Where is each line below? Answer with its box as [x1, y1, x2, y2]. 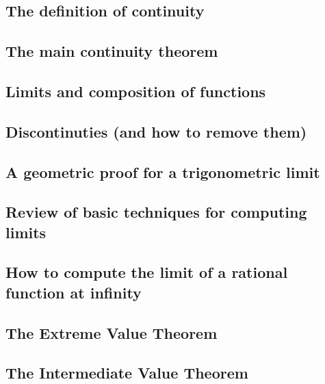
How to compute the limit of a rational [5, 261, 288, 283]
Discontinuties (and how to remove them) [5, 120, 307, 142]
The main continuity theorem [5, 40, 218, 62]
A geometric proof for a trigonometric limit [5, 161, 320, 182]
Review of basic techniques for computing [5, 201, 307, 222]
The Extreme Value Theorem [5, 322, 218, 343]
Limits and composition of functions [5, 80, 266, 101]
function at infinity [5, 281, 142, 303]
